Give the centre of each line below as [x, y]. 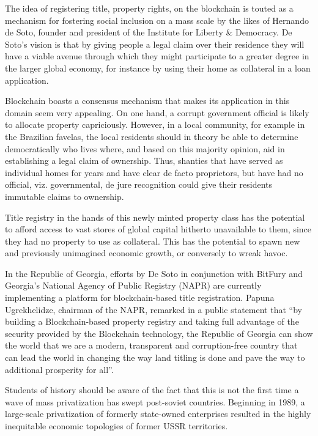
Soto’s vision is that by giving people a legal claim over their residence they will [155, 44]
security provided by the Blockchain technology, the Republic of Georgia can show [159, 333]
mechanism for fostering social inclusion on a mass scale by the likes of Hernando [157, 20]
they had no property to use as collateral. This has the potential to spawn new [153, 241]
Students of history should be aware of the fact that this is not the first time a [152, 390]
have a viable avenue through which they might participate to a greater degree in [157, 56]
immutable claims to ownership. [65, 196]
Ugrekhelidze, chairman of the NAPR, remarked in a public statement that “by [153, 309]
